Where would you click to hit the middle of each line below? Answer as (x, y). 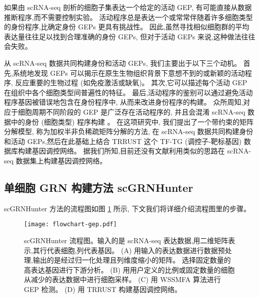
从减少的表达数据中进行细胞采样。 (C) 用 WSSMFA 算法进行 (123, 279)
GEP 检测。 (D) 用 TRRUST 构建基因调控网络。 (103, 289)
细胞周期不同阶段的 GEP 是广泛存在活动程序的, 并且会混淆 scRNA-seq (131, 111)
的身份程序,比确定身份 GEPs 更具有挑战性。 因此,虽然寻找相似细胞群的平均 (127, 27)
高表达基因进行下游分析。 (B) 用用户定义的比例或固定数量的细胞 (129, 269)
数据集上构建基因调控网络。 (61, 160)
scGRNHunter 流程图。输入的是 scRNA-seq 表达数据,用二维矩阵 (126, 240)
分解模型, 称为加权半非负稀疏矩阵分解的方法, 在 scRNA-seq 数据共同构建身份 (129, 131)
